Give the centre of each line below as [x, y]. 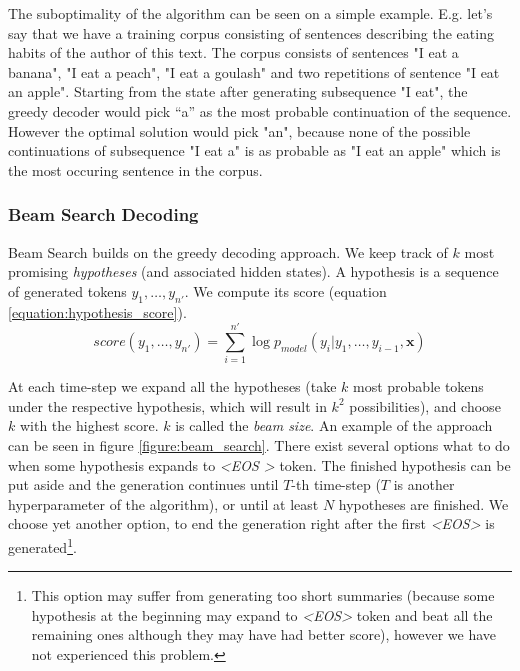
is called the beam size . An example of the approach [334, 425]
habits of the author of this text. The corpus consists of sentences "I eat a [233, 52]
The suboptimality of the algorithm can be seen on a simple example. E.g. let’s [250, 13]
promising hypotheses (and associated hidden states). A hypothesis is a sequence [253, 271]
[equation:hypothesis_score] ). [97, 311]
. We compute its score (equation [285, 290]
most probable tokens [418, 386]
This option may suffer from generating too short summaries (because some [263, 595]
